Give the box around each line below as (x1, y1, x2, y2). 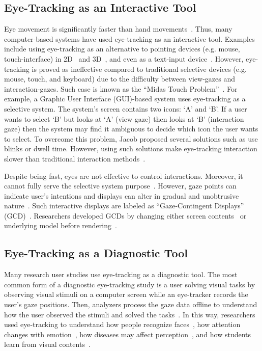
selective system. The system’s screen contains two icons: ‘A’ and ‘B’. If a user (4, 103, 247, 114)
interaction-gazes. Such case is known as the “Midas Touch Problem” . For (4, 83, 238, 94)
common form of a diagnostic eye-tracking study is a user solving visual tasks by (4, 279, 255, 289)
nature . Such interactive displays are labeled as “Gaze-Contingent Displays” (4, 200, 244, 211)
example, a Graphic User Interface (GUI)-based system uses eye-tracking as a (4, 93, 246, 104)
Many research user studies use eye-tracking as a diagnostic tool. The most (4, 269, 238, 280)
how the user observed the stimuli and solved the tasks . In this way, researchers (4, 309, 255, 319)
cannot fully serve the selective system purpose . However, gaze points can (4, 180, 237, 191)
